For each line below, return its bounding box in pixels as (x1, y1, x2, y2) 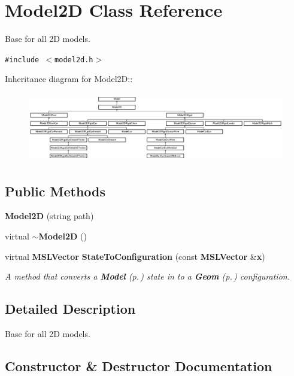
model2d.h (54, 55, 93, 64)
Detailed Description (5, 299, 136, 318)
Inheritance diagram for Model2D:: (5, 72, 133, 85)
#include (5, 55, 40, 64)
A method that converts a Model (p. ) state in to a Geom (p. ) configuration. (5, 270, 290, 283)
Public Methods (5, 181, 106, 200)
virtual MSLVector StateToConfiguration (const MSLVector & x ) (5, 250, 265, 262)
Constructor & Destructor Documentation (5, 356, 272, 375)
